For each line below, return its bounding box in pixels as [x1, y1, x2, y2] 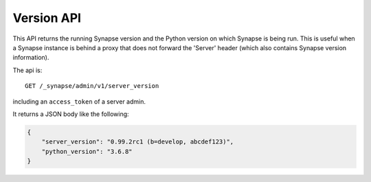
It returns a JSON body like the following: [12, 110, 130, 118]
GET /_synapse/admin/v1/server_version [25, 82, 159, 90]
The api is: [12, 66, 43, 74]
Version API [12, 10, 82, 25]
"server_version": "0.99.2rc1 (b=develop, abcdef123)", [41, 138, 234, 146]
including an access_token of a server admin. [12, 97, 146, 106]
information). [12, 54, 49, 62]
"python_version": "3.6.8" [41, 148, 133, 155]
